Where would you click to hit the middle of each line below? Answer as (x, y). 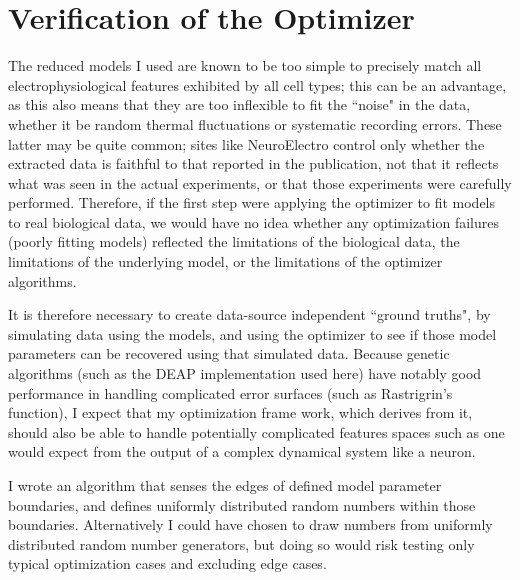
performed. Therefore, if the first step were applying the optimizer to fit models (252, 202)
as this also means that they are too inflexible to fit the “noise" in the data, (239, 104)
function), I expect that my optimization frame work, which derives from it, (240, 412)
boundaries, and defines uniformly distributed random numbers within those (242, 504)
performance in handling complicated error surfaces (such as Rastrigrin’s (230, 392)
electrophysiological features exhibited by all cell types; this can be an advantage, (257, 84)
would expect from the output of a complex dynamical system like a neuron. (242, 451)
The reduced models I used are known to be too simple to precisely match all (245, 65)
